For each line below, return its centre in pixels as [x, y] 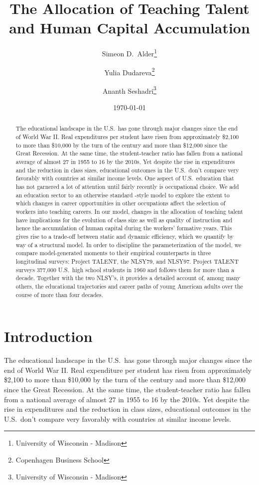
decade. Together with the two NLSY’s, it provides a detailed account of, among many [128, 278]
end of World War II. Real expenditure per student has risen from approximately [128, 370]
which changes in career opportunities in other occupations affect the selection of [121, 203]
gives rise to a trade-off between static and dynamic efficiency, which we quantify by [125, 236]
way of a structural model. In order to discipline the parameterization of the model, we [129, 244]
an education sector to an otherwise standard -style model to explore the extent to [123, 195]
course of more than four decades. [60, 294]
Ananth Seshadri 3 [129, 90]
